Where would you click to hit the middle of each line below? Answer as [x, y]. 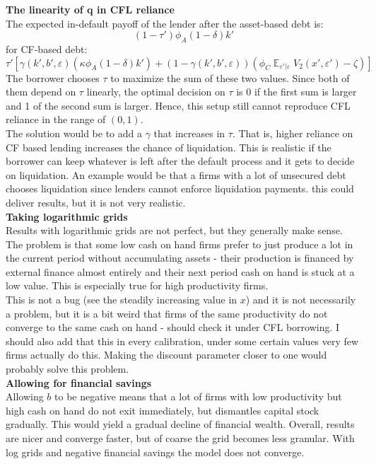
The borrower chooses [53, 77]
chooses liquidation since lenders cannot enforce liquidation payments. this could [180, 188]
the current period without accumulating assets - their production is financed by [180, 258]
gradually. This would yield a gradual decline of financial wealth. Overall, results [180, 424]
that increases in [189, 133]
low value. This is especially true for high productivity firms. [137, 285]
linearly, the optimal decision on [156, 92]
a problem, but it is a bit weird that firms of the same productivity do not [167, 313]
